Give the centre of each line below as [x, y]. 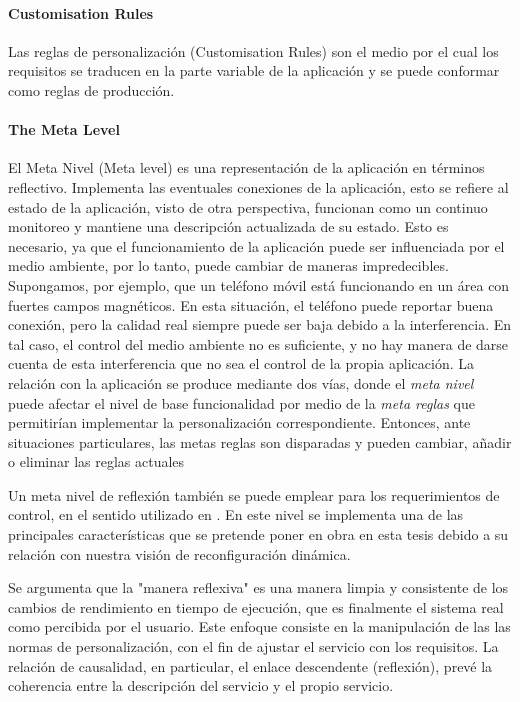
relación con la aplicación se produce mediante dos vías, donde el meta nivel [241, 382]
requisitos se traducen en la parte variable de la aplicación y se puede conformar [254, 70]
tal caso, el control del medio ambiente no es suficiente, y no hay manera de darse [258, 343]
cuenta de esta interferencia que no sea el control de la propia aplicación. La [241, 363]
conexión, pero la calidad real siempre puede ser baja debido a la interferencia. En [260, 324]
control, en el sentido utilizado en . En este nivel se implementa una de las [236, 514]
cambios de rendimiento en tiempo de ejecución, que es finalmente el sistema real [256, 606]
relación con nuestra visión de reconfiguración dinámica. [179, 553]
